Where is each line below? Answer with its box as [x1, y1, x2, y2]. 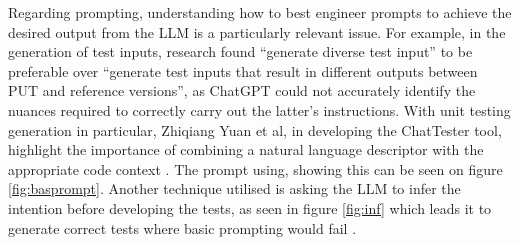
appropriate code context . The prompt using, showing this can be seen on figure [8, 158, 503, 179]
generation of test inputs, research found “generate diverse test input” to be [8, 41, 473, 62]
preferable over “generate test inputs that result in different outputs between [8, 60, 478, 81]
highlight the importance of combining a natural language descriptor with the [8, 139, 484, 160]
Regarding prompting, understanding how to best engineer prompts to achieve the [8, 2, 512, 22]
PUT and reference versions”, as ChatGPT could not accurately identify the [8, 80, 476, 101]
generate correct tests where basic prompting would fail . [8, 217, 357, 238]
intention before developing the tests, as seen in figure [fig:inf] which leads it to [8, 197, 492, 218]
